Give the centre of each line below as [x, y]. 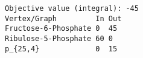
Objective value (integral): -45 [72, 8]
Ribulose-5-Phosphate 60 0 [59, 38]
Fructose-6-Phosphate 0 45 [61, 29]
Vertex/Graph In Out [63, 18]
